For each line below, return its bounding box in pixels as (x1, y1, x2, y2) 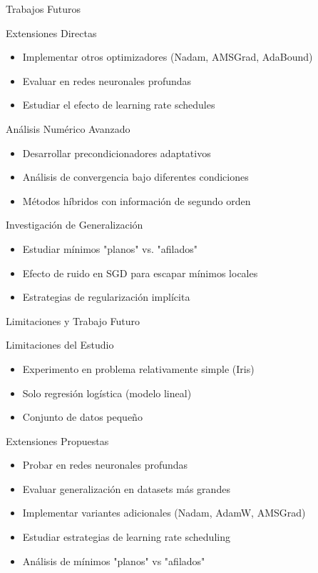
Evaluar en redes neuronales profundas (22, 73, 192, 88)
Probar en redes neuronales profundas (22, 457, 188, 472)
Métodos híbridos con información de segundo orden (22, 193, 251, 208)
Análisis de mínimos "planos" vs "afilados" (22, 553, 205, 568)
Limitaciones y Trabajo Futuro (6, 313, 140, 328)
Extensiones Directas (6, 25, 97, 40)
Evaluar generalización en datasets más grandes (22, 481, 230, 496)
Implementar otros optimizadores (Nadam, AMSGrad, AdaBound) (22, 49, 313, 64)
